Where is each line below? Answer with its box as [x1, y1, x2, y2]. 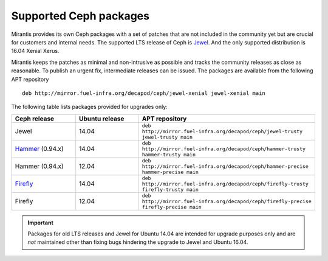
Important [27, 219, 54, 226]
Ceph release [15, 114, 55, 123]
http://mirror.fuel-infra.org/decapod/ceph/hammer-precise [142, 163, 309, 170]
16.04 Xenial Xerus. [11, 47, 60, 55]
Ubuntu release [79, 114, 125, 123]
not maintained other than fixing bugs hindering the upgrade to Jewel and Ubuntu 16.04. [27, 238, 248, 246]
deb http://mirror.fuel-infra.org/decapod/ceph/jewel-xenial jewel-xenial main [22, 89, 265, 97]
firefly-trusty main [142, 186, 199, 193]
